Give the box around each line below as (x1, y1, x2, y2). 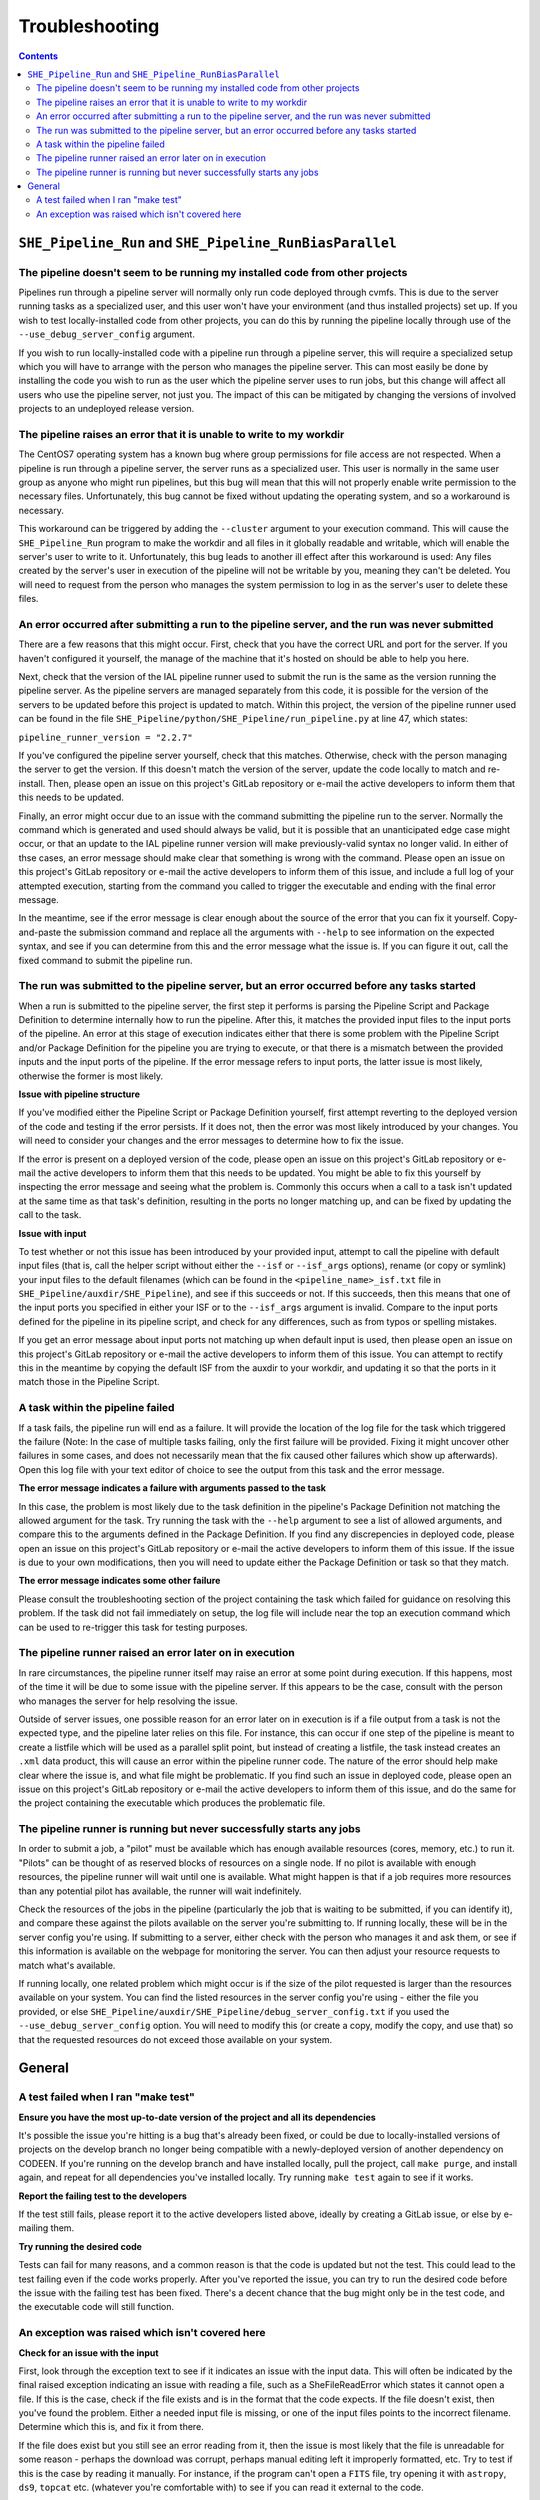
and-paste (18, 926, 62, 938)
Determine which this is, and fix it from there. (18, 2421, 204, 2433)
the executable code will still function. (18, 2301, 175, 2313)
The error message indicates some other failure (18, 1575, 221, 1587)
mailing (18, 2222, 49, 2234)
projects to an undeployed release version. (18, 403, 195, 415)
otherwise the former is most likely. (18, 1070, 164, 1082)
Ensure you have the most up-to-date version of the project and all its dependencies (18, 2111, 377, 2123)
